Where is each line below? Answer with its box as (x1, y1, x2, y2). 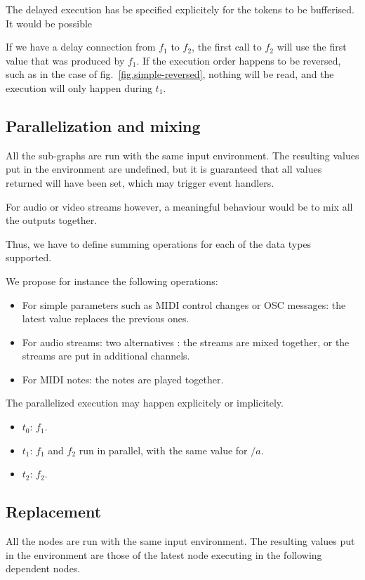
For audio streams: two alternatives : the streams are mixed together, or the (22, 334, 350, 349)
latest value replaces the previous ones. (22, 311, 190, 326)
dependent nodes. (6, 561, 81, 576)
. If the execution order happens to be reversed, (136, 53, 341, 67)
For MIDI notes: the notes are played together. (22, 371, 224, 386)
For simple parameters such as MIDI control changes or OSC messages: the (22, 297, 346, 312)
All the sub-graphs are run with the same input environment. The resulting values (6, 147, 359, 162)
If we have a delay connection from (6, 39, 156, 54)
